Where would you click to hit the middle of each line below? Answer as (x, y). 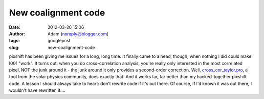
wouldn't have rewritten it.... (37, 90)
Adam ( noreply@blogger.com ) (78, 33)
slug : (14, 47)
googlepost (59, 41)
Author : (17, 33)
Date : (15, 27)
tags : (14, 41)
